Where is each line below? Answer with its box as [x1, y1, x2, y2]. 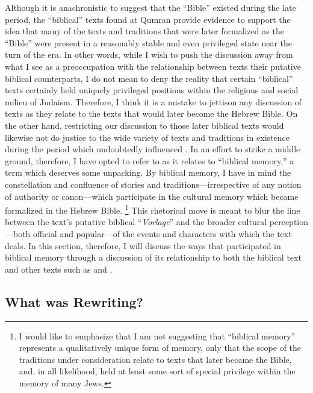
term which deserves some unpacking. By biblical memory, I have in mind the [5, 166, 291, 179]
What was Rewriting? [5, 292, 143, 311]
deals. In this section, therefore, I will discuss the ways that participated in [5, 239, 281, 252]
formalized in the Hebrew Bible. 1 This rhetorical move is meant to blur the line [5, 202, 300, 216]
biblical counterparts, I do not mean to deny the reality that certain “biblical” [5, 72, 293, 84]
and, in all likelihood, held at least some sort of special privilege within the [19, 365, 296, 377]
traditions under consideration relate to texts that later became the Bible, [19, 353, 292, 365]
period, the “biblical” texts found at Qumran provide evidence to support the [5, 13, 291, 25]
